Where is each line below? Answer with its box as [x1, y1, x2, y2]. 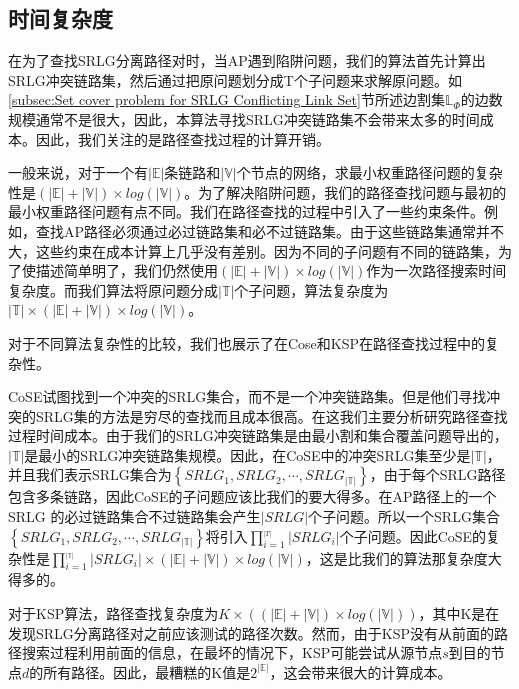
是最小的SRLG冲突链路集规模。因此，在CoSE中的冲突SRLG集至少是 [24, 444, 471, 465]
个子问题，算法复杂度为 [234, 279, 389, 300]
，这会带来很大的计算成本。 [269, 661, 452, 682]
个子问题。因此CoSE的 [339, 525, 487, 546]
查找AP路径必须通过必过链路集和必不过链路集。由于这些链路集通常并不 [35, 220, 505, 241]
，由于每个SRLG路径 [369, 464, 506, 485]
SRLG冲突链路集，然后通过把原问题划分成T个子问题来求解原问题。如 [8, 69, 462, 90]
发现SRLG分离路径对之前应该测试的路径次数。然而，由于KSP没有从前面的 [8, 622, 495, 643]
